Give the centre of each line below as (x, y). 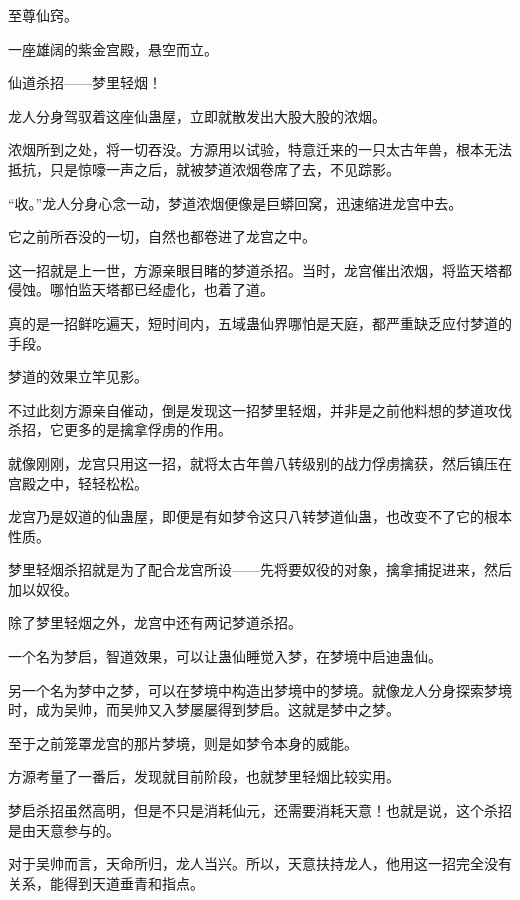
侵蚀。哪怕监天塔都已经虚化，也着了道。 (141, 289)
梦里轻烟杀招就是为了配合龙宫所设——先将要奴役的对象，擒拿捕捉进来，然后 (260, 569)
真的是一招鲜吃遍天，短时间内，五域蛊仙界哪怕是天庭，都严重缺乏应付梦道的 (260, 322)
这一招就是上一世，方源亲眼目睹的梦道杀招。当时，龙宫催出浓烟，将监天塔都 (260, 269)
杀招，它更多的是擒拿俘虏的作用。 (120, 429)
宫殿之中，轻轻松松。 (78, 482)
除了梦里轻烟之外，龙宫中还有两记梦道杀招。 (155, 622)
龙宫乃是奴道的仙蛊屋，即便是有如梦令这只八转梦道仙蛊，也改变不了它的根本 (260, 516)
